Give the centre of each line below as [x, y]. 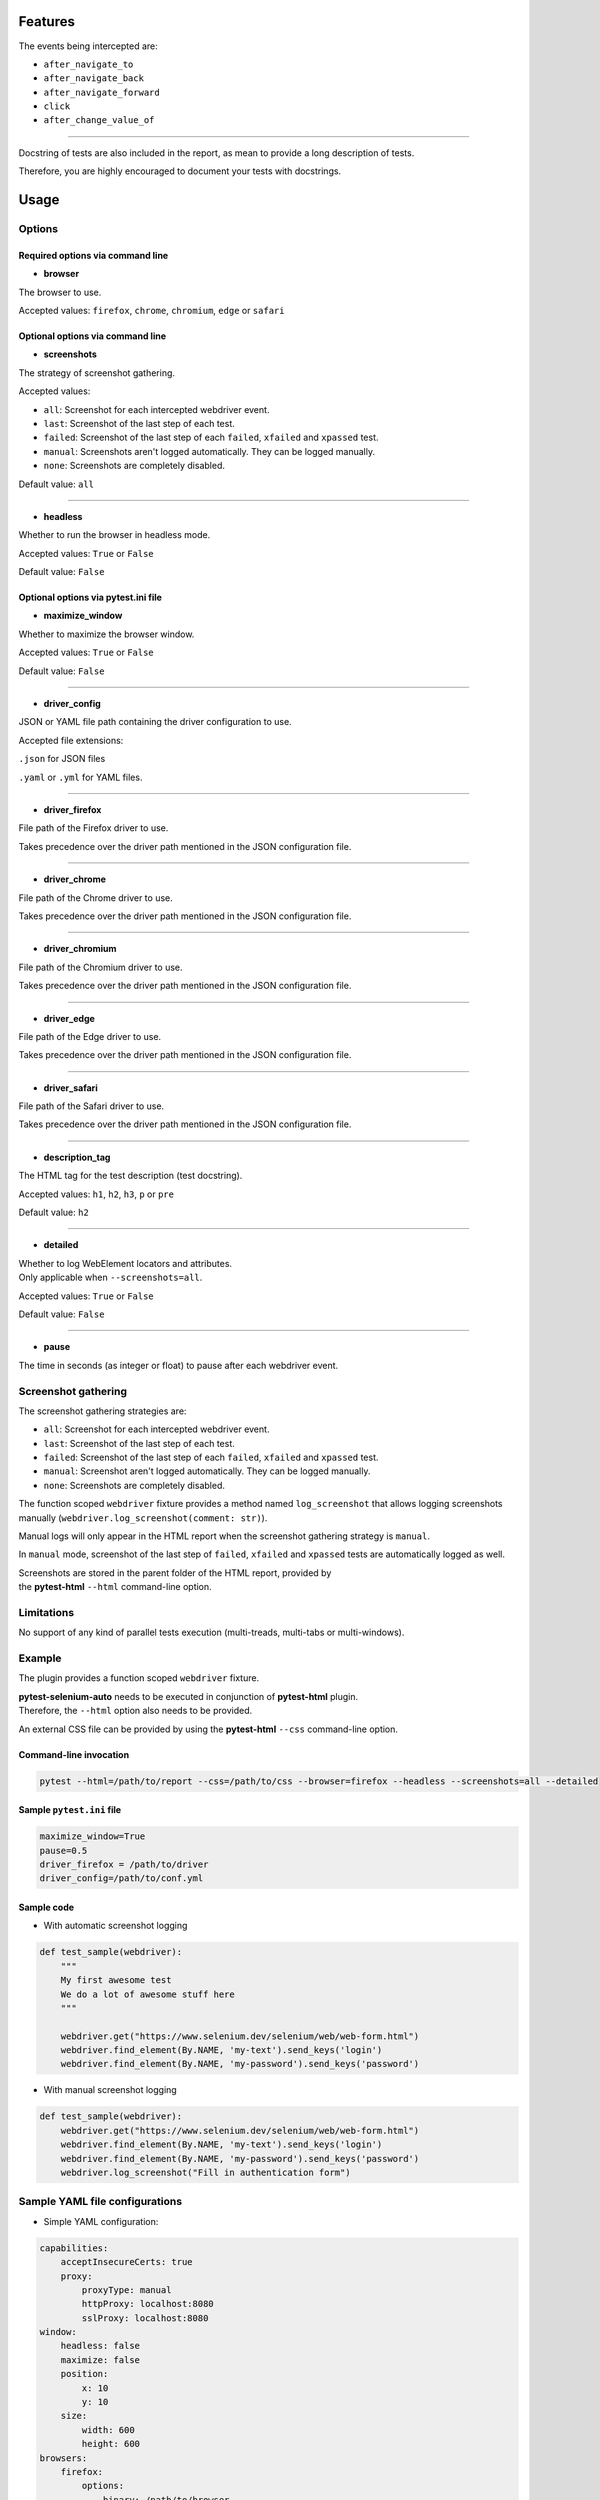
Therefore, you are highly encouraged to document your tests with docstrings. [180, 171]
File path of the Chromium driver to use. [101, 967]
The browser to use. [60, 292]
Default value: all [56, 484]
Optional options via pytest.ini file [90, 597]
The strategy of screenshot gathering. [96, 372]
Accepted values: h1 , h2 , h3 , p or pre [96, 1194]
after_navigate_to [88, 64]
